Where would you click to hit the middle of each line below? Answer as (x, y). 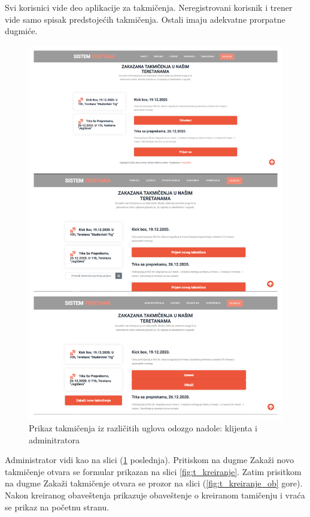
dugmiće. (21, 31)
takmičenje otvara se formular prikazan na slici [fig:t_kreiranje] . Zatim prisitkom (153, 471)
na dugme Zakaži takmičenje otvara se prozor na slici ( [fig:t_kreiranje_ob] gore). (154, 483)
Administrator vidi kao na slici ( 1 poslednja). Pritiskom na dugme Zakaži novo (149, 460)
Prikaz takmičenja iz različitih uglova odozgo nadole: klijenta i (143, 428)
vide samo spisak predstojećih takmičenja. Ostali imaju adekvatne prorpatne (145, 19)
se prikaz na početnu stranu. (57, 507)
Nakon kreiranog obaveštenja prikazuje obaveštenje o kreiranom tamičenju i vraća (155, 495)
